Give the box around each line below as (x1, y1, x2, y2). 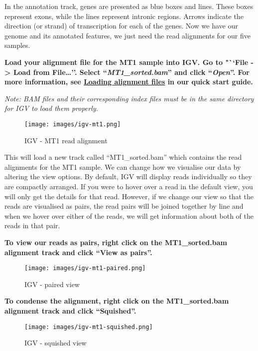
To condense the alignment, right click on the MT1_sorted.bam (4, 296, 229, 306)
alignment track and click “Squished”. (4, 305, 136, 316)
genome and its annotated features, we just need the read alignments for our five (4, 30, 251, 40)
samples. (4, 40, 30, 50)
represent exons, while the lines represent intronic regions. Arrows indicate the (4, 10, 244, 21)
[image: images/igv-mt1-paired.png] (24, 265, 146, 272)
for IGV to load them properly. (4, 103, 98, 113)
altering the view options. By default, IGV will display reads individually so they (4, 171, 252, 182)
